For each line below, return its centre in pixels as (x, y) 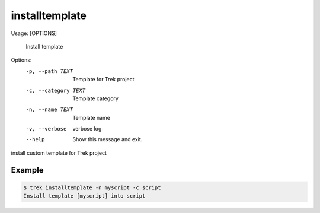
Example (27, 170)
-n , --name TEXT (49, 109)
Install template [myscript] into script (84, 196)
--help (35, 140)
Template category (95, 98)
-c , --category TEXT (56, 90)
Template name (92, 117)
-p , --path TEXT (49, 71)
